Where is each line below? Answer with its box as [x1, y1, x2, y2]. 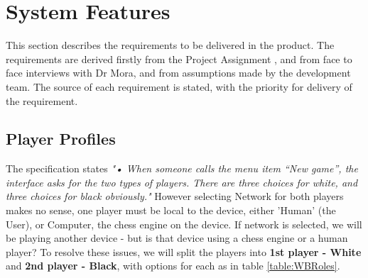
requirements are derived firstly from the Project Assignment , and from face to [6, 51, 352, 66]
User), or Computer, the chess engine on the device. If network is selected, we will [6, 216, 362, 231]
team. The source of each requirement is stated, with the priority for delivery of [6, 79, 352, 94]
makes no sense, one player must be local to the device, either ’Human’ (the [6, 203, 336, 218]
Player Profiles [6, 128, 116, 150]
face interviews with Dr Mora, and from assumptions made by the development [6, 65, 351, 80]
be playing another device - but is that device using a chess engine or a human [6, 230, 348, 245]
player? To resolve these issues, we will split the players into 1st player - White [6, 244, 362, 259]
